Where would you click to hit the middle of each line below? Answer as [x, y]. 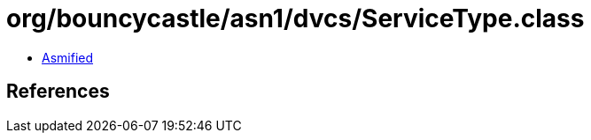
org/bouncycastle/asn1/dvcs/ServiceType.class [295, 18]
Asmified [68, 57]
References [58, 92]
